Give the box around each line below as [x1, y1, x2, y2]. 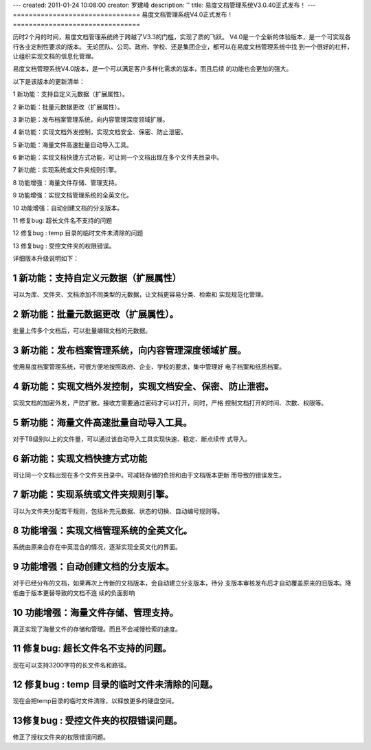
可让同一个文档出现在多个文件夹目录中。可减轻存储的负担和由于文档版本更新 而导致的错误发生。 [12, 471, 285, 479]
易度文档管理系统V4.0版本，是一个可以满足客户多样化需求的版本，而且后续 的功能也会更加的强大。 [12, 65, 293, 73]
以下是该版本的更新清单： [12, 77, 85, 85]
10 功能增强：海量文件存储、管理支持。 [12, 606, 179, 619]
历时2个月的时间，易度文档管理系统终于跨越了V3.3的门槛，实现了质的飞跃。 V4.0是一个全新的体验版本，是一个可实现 [12, 33, 346, 41]
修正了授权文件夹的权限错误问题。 [12, 733, 109, 741]
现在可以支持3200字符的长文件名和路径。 [12, 661, 131, 669]
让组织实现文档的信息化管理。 [12, 52, 98, 60]
